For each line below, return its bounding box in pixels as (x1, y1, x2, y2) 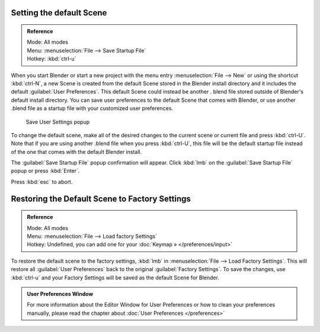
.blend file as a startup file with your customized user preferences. (11, 105, 174, 112)
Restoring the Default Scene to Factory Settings (11, 194, 191, 204)
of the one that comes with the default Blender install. (11, 148, 142, 155)
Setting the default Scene (11, 8, 107, 18)
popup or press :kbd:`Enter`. (11, 167, 80, 175)
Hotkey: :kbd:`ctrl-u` (27, 55, 76, 62)
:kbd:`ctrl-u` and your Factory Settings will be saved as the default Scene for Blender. (11, 274, 219, 281)
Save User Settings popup (25, 118, 90, 125)
